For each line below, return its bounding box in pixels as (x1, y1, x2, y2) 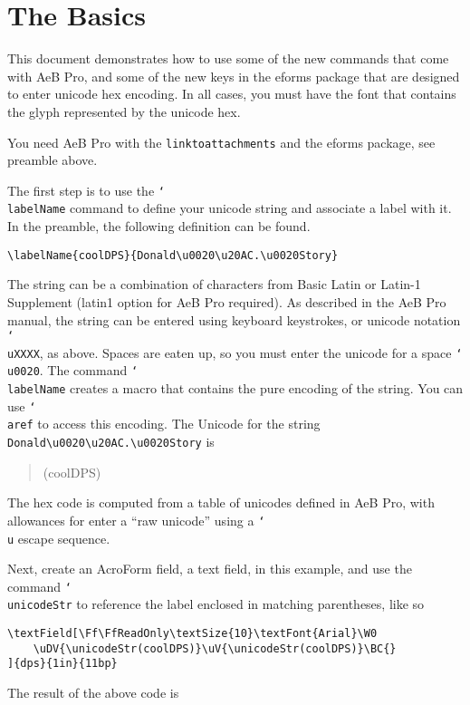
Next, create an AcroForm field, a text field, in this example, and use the (7, 559, 412, 578)
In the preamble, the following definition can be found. (7, 217, 311, 236)
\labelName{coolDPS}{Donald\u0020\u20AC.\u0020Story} (7, 248, 339, 262)
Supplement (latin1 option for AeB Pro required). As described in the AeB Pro (7, 292, 446, 311)
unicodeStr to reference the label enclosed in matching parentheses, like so (7, 594, 425, 613)
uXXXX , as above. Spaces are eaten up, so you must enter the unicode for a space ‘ (7, 343, 463, 362)
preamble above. (7, 150, 98, 169)
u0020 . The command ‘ (7, 361, 139, 380)
